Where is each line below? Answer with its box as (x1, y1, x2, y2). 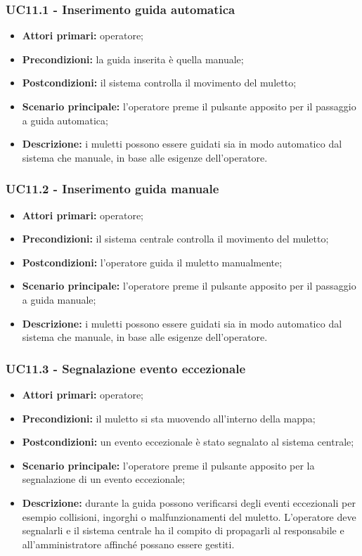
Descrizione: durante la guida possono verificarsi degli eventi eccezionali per (22, 495, 356, 510)
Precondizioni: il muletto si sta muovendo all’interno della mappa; (22, 410, 316, 425)
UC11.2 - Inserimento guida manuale (6, 180, 219, 198)
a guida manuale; (22, 292, 96, 306)
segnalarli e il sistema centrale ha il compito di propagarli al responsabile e (22, 523, 344, 538)
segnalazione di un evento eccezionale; (22, 472, 186, 486)
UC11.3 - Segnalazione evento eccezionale (6, 359, 246, 377)
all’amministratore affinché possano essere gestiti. (22, 536, 235, 551)
